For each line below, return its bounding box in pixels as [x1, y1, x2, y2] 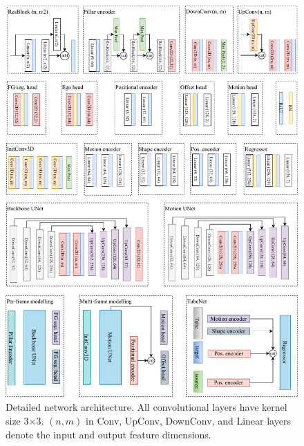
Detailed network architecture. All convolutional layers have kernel [6, 400, 287, 414]
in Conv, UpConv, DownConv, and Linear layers [86, 413, 291, 427]
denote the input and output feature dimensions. [6, 427, 211, 441]
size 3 [6, 413, 29, 427]
